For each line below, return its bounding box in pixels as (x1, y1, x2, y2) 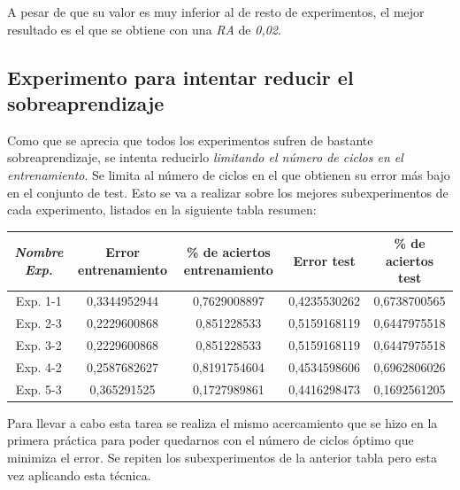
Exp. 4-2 (15, 357, 62, 376)
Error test (293, 251, 356, 269)
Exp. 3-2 (15, 335, 62, 354)
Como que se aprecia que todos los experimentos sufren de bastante (7, 130, 373, 149)
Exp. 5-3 (15, 379, 62, 398)
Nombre (14, 243, 64, 261)
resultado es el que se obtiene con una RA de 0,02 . (7, 19, 281, 38)
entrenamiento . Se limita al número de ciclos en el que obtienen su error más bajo (7, 165, 450, 183)
